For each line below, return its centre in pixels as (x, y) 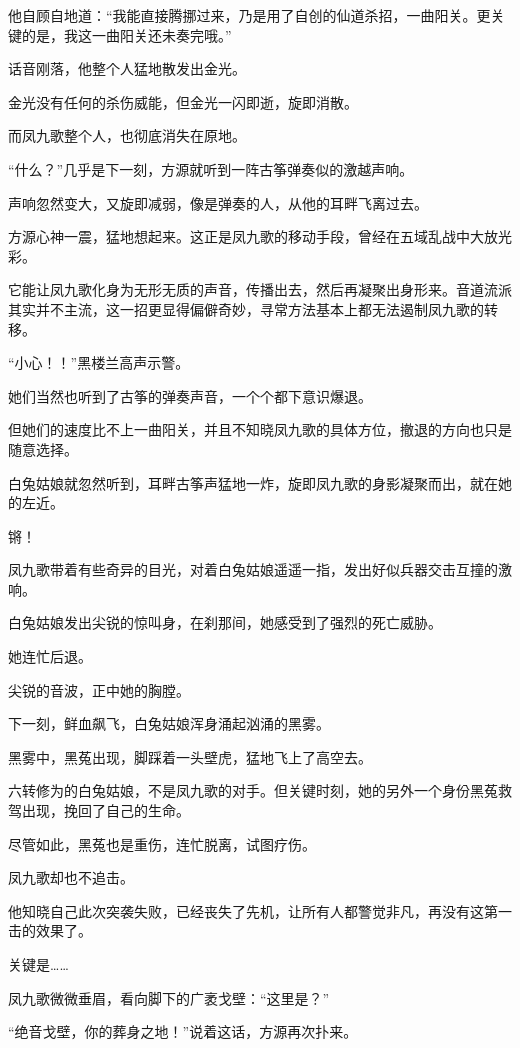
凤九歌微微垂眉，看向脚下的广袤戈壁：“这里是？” (169, 997)
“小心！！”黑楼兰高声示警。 (99, 362)
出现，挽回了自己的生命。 (105, 810)
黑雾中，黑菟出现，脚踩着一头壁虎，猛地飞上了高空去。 (190, 756)
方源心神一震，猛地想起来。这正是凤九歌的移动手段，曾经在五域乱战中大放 (253, 236)
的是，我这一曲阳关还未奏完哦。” (126, 34)
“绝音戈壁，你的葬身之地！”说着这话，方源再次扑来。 (183, 1031)
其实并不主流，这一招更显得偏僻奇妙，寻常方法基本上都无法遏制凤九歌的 (246, 308)
